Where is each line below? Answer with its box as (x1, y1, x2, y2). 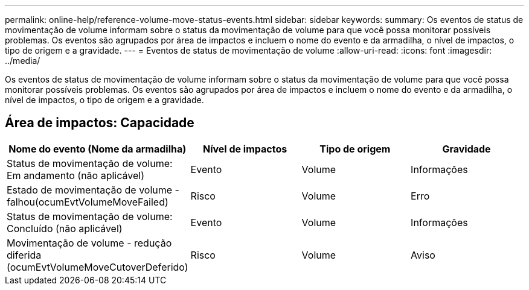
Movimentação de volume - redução (7, 236, 172, 249)
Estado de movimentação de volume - (7, 183, 179, 196)
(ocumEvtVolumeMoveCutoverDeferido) (7, 260, 188, 273)
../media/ (5, 55, 40, 66)
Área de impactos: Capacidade (5, 115, 194, 131)
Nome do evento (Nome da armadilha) (8, 142, 187, 155)
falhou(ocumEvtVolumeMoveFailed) (7, 195, 168, 208)
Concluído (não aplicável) (7, 222, 123, 235)
